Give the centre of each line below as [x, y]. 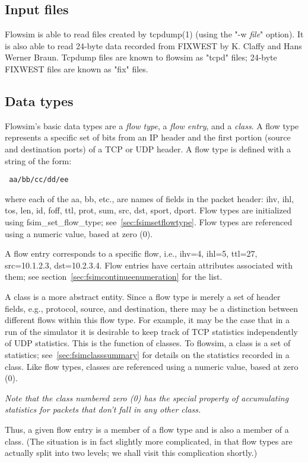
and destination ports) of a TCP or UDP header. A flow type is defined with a [148, 149]
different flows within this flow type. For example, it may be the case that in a [147, 320]
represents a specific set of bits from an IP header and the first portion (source [148, 137]
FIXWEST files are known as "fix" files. [77, 68]
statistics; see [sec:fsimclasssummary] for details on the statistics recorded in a [147, 354]
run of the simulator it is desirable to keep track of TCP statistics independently [151, 331]
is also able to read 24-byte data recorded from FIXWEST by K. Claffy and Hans [153, 45]
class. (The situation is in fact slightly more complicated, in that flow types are [149, 441]
